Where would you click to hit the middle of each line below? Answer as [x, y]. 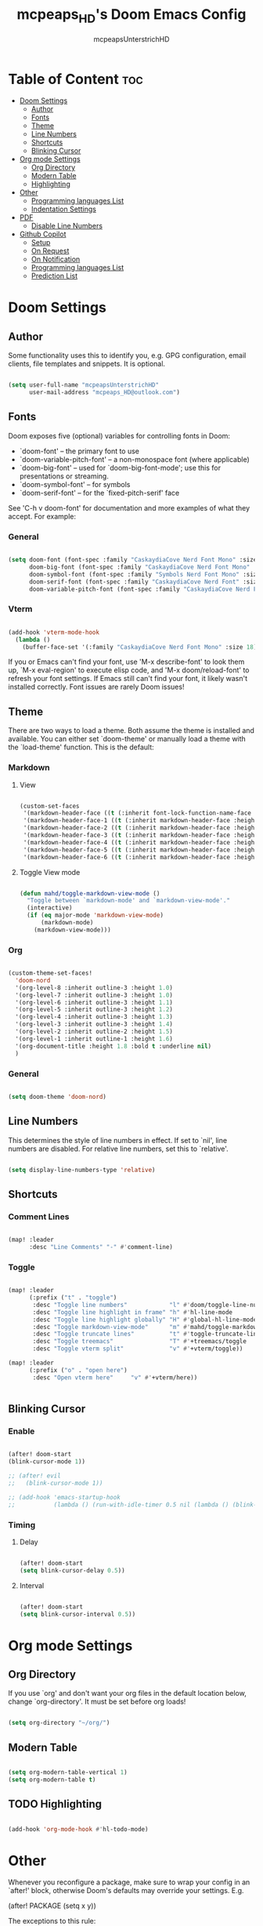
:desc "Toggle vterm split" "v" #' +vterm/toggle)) [138, 1349]
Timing [22, 1525]
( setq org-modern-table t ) [52, 1780]
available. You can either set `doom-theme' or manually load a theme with [127, 739]
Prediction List [54, 276]
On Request [50, 251]
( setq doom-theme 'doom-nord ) [58, 1097]
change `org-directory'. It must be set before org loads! [97, 1701]
